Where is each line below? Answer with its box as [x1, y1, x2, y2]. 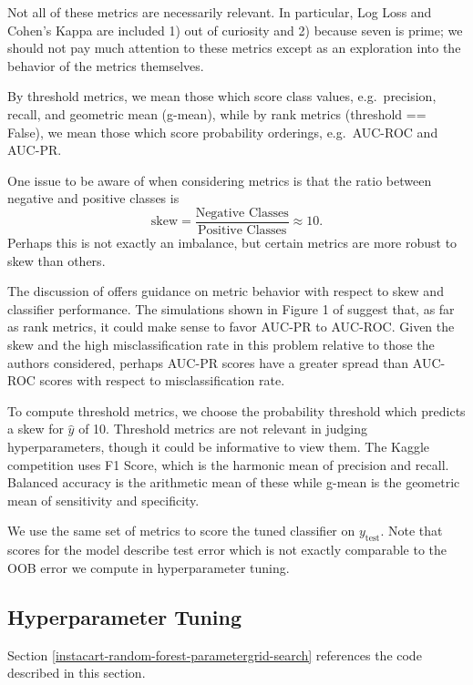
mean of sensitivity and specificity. [7, 490, 200, 509]
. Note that [380, 521, 443, 540]
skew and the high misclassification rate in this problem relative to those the [7, 334, 435, 353]
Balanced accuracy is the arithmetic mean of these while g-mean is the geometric [7, 473, 460, 492]
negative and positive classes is [7, 189, 180, 208]
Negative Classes [195, 206, 289, 220]
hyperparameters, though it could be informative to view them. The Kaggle [7, 436, 430, 455]
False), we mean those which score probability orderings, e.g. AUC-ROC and [7, 122, 438, 141]
